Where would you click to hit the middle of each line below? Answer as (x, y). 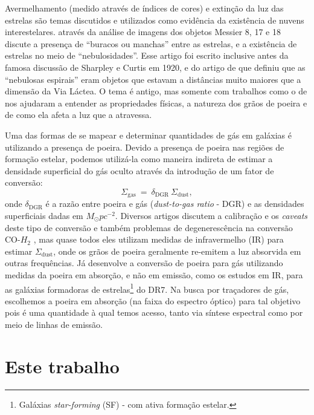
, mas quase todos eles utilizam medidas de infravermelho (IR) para (159, 239)
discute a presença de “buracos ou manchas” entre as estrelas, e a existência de (151, 43)
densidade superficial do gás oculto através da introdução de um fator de (139, 170)
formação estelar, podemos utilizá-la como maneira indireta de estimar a (139, 159)
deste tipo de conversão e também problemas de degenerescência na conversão (149, 227)
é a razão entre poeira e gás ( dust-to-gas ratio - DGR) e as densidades (175, 204)
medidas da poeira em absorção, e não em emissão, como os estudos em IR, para (154, 274)
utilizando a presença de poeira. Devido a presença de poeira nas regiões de (145, 147)
